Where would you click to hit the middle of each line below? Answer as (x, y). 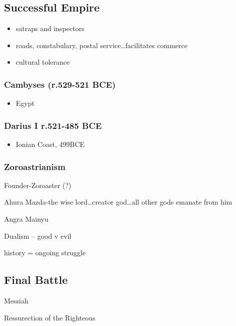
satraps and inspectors (50, 28)
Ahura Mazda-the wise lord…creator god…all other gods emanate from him (118, 202)
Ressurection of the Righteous (50, 317)
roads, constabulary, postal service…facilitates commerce (101, 45)
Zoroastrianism (35, 166)
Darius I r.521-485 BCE (53, 125)
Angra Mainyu (26, 219)
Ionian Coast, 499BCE (50, 144)
